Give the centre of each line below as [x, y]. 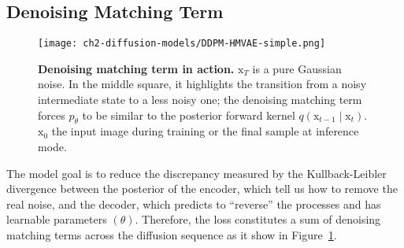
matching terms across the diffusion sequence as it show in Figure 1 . [172, 235]
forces [52, 115]
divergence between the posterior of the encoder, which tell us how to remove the [202, 189]
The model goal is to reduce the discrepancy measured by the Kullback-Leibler [196, 173]
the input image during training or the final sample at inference [205, 131]
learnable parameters [57, 219]
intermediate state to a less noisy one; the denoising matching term [200, 100]
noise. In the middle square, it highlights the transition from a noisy [202, 84]
